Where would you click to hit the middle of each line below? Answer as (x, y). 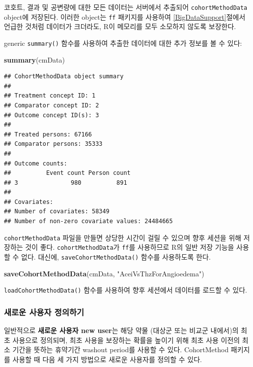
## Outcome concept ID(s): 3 (52, 115)
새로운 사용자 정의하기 (44, 312)
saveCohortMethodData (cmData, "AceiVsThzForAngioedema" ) (104, 273)
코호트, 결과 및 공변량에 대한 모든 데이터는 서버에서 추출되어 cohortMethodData (126, 7)
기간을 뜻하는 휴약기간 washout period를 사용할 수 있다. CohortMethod (121, 350)
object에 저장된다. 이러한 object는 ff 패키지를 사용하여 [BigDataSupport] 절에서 (125, 17)
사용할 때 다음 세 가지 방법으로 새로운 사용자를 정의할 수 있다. (107, 359)
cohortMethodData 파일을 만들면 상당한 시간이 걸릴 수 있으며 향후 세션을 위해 (123, 237)
